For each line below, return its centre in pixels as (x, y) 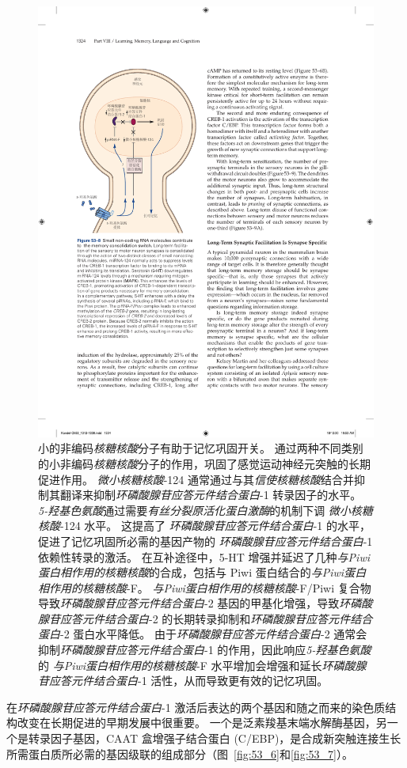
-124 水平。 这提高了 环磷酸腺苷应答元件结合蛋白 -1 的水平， (215, 526)
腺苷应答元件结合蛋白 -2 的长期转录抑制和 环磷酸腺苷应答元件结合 (205, 618)
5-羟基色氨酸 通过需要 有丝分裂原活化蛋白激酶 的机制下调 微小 (194, 510)
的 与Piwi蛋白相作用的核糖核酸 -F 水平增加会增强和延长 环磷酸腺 (202, 665)
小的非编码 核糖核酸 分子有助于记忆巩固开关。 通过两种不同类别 (201, 448)
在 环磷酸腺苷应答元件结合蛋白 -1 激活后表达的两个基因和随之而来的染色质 (196, 707)
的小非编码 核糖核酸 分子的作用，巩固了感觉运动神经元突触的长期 (204, 463)
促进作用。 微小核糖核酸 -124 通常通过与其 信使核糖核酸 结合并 (196, 479)
